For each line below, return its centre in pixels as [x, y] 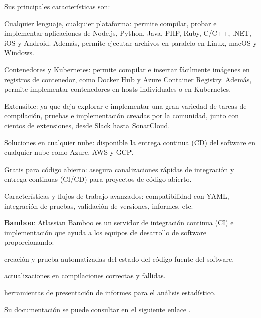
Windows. [19, 52]
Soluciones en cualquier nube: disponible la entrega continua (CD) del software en [130, 142]
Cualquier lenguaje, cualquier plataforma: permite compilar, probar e [110, 23]
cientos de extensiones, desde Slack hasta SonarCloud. [87, 125]
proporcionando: [29, 242]
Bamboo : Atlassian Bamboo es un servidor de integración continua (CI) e [119, 222]
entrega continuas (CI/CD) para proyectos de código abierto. [98, 179]
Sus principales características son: [57, 6]
